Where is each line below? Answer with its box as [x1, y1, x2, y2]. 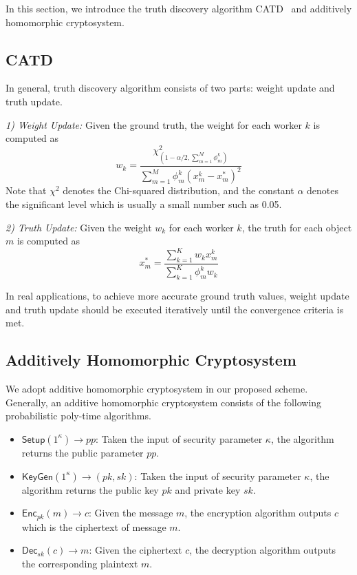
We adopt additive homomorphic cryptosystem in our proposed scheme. [6, 381, 308, 396]
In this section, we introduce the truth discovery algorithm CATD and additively [6, 1, 352, 15]
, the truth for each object [241, 220, 352, 234]
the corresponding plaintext [21, 556, 138, 570]
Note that [6, 183, 47, 198]
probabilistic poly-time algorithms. [6, 408, 151, 423]
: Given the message [89, 505, 173, 520]
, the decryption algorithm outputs [189, 543, 336, 557]
